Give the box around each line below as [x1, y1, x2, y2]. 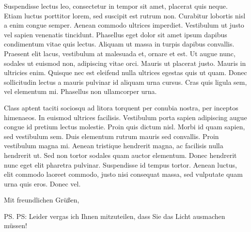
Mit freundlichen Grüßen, [4, 195, 79, 205]
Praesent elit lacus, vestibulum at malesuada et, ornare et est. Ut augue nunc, [4, 48, 235, 58]
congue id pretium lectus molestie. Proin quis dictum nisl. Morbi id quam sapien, [4, 122, 245, 132]
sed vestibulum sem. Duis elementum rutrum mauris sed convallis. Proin [4, 131, 219, 141]
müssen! [4, 220, 27, 231]
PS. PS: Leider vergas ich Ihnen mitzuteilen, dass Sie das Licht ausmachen [4, 211, 225, 221]
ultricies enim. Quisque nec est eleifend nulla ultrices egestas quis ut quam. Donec [4, 67, 247, 77]
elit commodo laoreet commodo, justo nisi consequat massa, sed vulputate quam [4, 169, 243, 179]
